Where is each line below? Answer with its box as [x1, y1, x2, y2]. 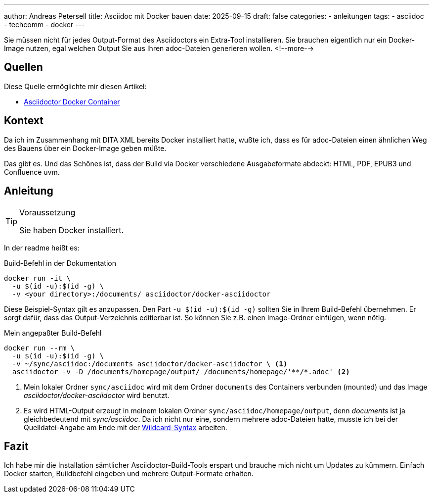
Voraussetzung [19, 207, 76, 217]
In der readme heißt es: [4, 243, 80, 252]
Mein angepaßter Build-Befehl [4, 328, 102, 337]
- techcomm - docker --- [4, 20, 85, 29]
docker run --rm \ [4, 344, 75, 352]
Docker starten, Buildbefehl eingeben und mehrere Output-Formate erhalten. [4, 469, 254, 478]
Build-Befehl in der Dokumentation [4, 258, 116, 267]
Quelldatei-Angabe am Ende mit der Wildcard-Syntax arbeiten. [24, 423, 227, 432]
